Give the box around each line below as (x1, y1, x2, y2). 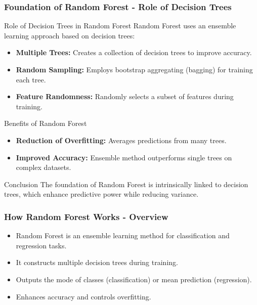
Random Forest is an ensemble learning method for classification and (16, 230, 230, 241)
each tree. (16, 74, 46, 84)
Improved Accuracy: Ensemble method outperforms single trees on (16, 152, 232, 162)
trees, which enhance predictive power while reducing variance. (4, 189, 199, 199)
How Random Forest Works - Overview (4, 210, 168, 223)
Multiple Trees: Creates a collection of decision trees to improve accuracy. (16, 47, 252, 58)
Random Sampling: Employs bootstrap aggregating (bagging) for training (16, 64, 253, 74)
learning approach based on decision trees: (4, 30, 135, 40)
